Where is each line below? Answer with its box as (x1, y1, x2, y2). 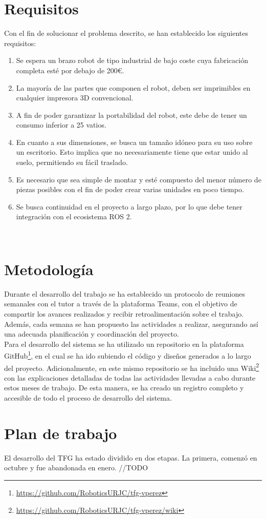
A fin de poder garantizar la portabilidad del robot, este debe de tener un (16, 109, 247, 120)
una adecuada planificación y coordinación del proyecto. (4, 328, 179, 339)
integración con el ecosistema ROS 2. (16, 211, 132, 222)
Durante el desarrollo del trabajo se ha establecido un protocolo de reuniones (4, 288, 245, 299)
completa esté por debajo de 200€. (16, 65, 124, 75)
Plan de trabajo (4, 422, 117, 443)
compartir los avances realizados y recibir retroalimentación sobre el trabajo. (4, 308, 244, 319)
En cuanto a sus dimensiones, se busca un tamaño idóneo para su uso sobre (16, 136, 253, 147)
